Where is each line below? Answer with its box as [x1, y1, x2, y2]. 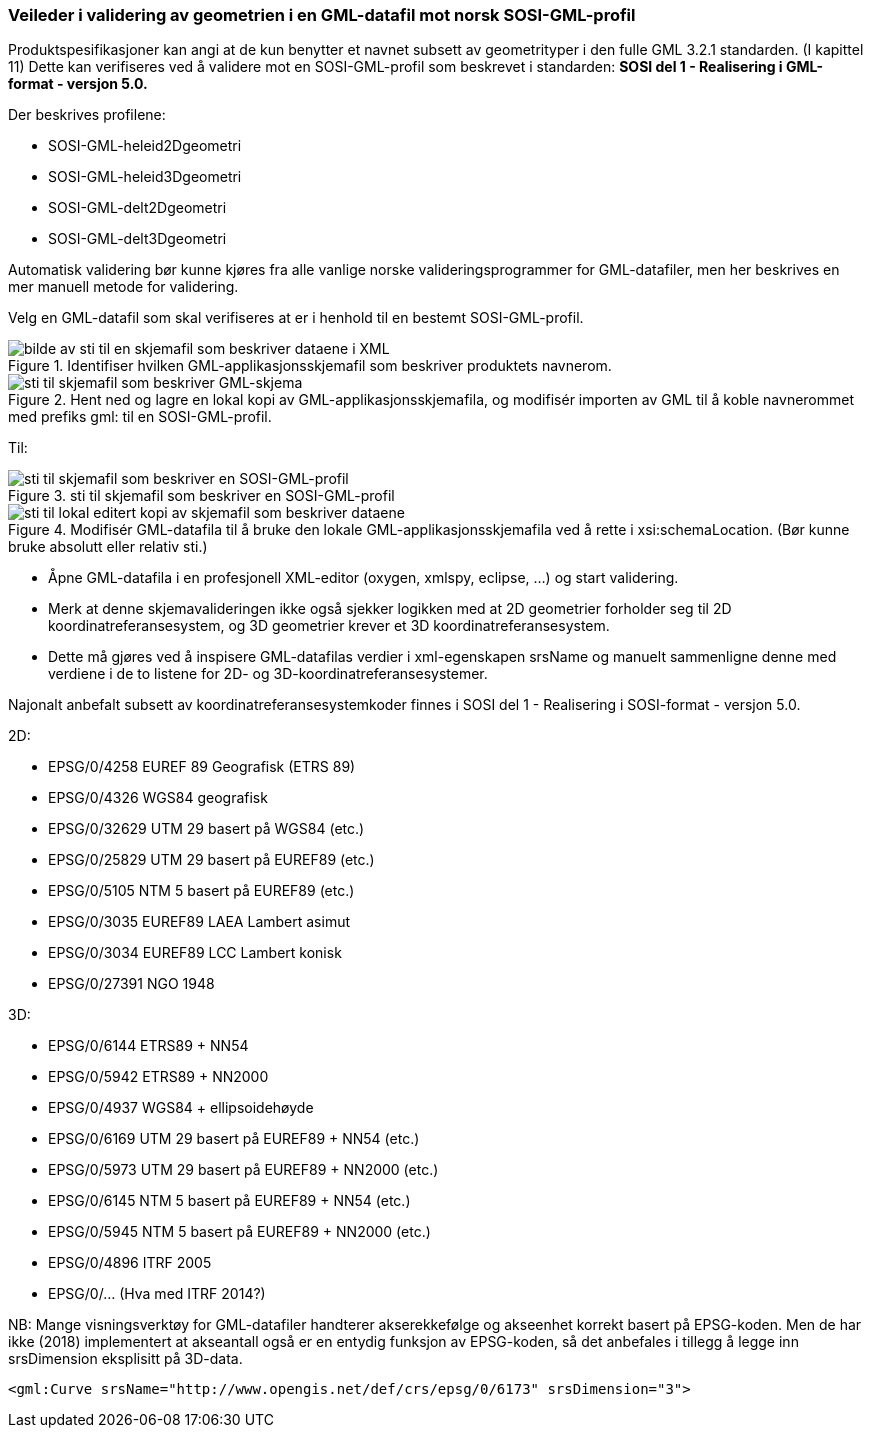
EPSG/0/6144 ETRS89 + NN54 [48, 1037, 249, 1055]
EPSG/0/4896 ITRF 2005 [48, 1254, 212, 1272]
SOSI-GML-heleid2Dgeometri [48, 137, 242, 155]
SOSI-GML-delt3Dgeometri [48, 230, 227, 248]
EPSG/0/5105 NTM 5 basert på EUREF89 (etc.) [48, 882, 355, 900]
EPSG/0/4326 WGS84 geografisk [48, 789, 268, 807]
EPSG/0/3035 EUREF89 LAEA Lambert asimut [48, 913, 351, 931]
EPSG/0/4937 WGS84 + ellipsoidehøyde [48, 1099, 314, 1117]
